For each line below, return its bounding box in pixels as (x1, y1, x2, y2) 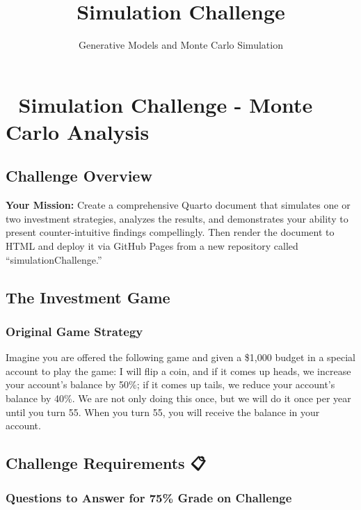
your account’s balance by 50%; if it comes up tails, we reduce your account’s (6, 377, 335, 392)
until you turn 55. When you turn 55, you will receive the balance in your (6, 404, 320, 419)
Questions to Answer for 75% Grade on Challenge (6, 488, 292, 506)
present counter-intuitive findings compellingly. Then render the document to (6, 225, 335, 239)
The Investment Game (6, 286, 170, 308)
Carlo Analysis (6, 117, 150, 145)
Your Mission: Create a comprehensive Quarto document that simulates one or (6, 198, 351, 212)
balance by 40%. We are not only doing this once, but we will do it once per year (6, 391, 351, 406)
